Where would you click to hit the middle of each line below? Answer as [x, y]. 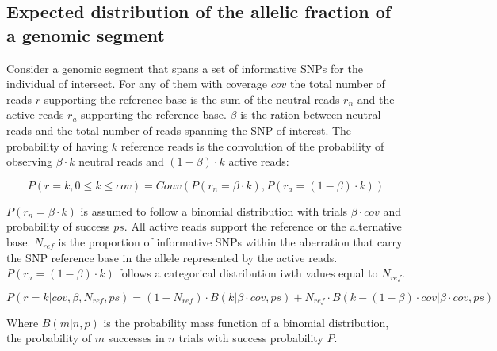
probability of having [57, 145]
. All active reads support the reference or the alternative [263, 226]
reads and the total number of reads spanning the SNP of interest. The [179, 130]
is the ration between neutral [311, 114]
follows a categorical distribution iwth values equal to [248, 273]
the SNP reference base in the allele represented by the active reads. [172, 257]
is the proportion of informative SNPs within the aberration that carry [230, 241]
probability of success [58, 226]
